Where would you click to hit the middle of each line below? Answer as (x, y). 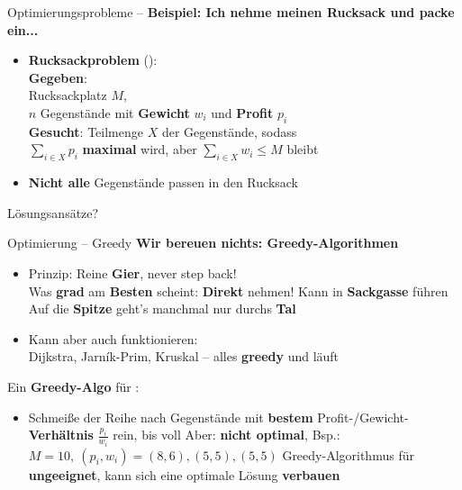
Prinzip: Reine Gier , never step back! (132, 272)
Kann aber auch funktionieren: (113, 338)
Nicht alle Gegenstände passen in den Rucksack (163, 182)
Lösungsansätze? (53, 212)
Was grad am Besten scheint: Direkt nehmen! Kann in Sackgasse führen (238, 290)
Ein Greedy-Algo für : (73, 386)
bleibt (303, 149)
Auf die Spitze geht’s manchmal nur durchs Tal (162, 309)
